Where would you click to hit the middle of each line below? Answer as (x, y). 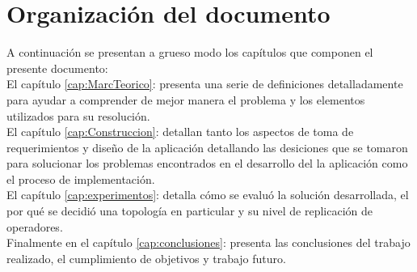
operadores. (35, 226)
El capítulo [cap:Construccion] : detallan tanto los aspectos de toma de (180, 132)
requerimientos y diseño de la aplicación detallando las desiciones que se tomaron (207, 147)
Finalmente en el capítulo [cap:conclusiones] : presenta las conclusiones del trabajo (208, 242)
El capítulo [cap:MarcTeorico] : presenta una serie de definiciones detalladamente (205, 84)
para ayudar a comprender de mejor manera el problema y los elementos (186, 99)
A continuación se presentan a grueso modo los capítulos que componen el (190, 52)
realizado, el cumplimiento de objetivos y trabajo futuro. (146, 258)
